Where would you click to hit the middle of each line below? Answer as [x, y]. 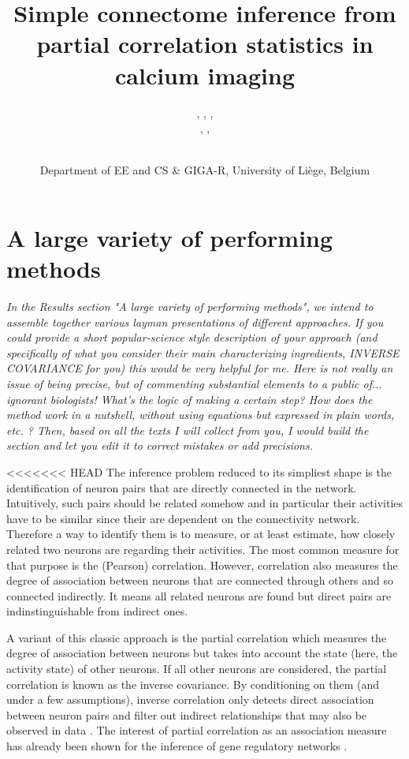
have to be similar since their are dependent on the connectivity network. [183, 518]
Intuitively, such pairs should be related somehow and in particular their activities [205, 503]
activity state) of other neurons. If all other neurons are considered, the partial [197, 669]
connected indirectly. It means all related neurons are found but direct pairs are [199, 595]
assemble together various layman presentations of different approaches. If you [195, 322]
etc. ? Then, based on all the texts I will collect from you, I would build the [188, 430]
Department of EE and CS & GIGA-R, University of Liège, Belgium [205, 170]
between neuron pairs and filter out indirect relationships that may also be [187, 714]
